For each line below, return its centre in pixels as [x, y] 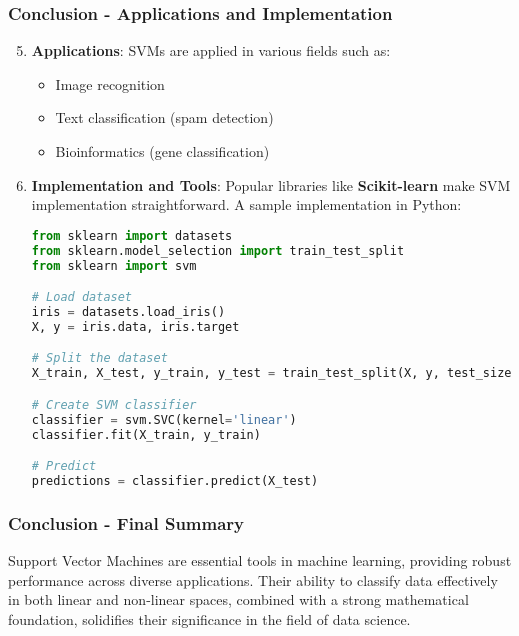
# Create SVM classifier [114, 404]
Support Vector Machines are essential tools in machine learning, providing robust [260, 560]
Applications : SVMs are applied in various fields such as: [211, 50]
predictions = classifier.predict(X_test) [175, 480]
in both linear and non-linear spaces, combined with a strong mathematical [238, 599]
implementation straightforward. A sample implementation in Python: [246, 204]
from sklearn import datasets [132, 235]
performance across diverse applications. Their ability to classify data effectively [253, 579]
